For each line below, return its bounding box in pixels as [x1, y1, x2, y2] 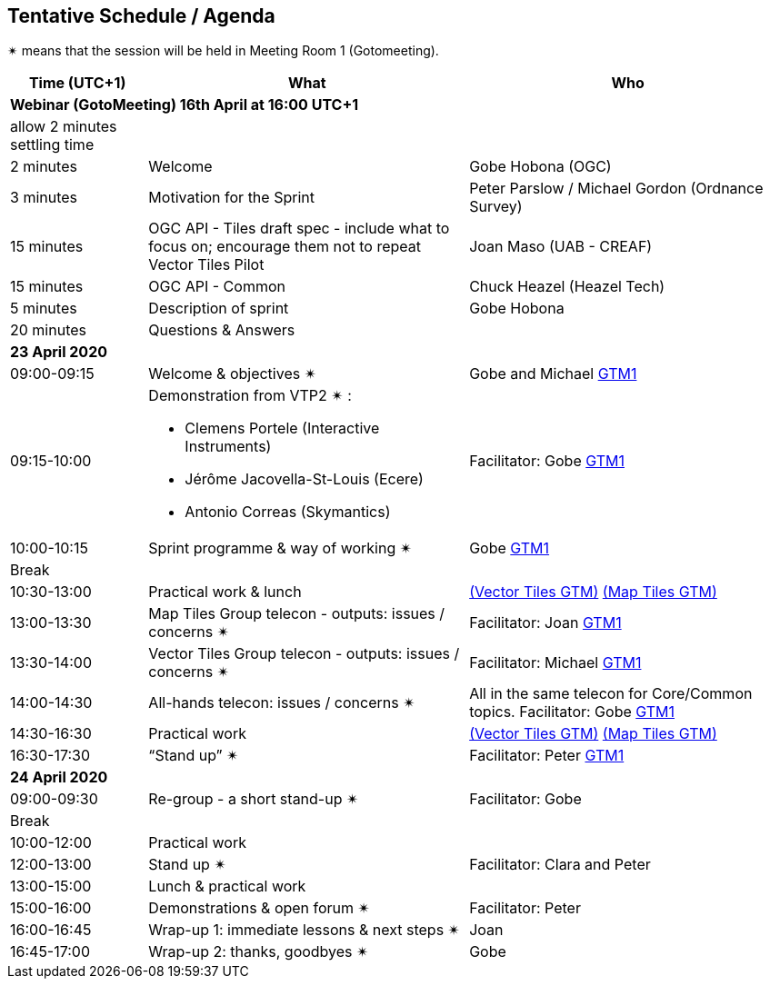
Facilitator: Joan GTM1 [469, 613, 622, 632]
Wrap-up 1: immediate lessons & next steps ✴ [148, 921, 460, 940]
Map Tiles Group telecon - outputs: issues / [148, 604, 445, 623]
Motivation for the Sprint [148, 188, 315, 207]
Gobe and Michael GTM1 [469, 364, 637, 383]
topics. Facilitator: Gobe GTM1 [469, 702, 675, 722]
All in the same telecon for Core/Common [469, 684, 753, 703]
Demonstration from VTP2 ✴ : [148, 386, 352, 405]
